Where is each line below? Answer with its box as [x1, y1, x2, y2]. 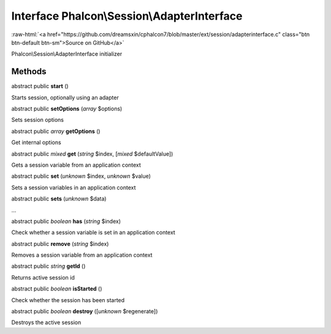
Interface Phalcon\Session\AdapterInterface [11, 9, 243, 23]
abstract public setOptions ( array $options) [11, 105, 123, 113]
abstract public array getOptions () [11, 127, 101, 135]
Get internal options [11, 139, 61, 146]
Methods [11, 66, 47, 77]
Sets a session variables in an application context [11, 184, 136, 191]
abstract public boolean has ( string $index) [11, 218, 121, 225]
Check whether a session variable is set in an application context [11, 229, 176, 236]
